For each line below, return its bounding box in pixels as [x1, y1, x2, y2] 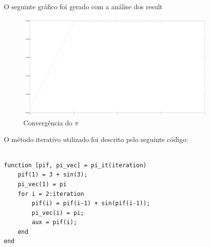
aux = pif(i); [32, 219, 77, 226]
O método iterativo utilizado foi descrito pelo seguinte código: [4, 134, 188, 144]
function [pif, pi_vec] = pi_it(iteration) [4, 161, 147, 169]
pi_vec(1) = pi [18, 180, 67, 188]
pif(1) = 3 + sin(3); [18, 171, 88, 178]
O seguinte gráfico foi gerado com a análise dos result [4, 1, 163, 11]
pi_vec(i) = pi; [32, 209, 84, 216]
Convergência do [23, 117, 72, 127]
